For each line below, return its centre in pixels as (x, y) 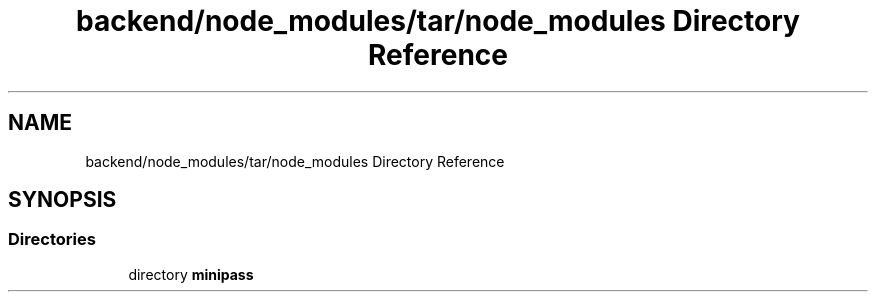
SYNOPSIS (62, 200)
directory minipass (191, 274)
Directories (52, 239)
